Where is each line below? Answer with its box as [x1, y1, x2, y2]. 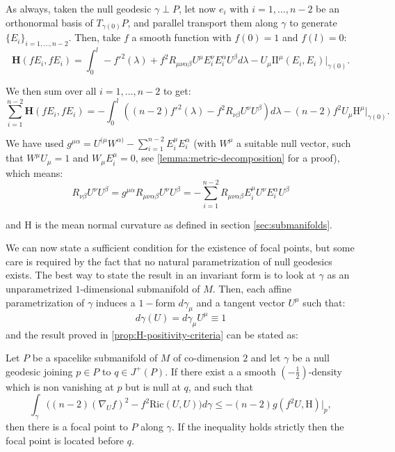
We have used [6, 135, 64, 150]
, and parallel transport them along [127, 15, 278, 29]
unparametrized [6, 281, 72, 295]
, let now [179, 1, 216, 15]
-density [308, 364, 342, 378]
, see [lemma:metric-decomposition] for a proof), [135, 150, 340, 165]
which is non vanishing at [6, 379, 114, 393]
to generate [289, 15, 337, 29]
